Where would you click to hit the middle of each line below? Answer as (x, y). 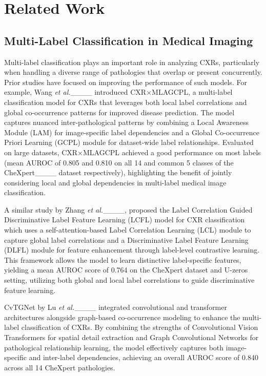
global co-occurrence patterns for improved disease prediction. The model (119, 112)
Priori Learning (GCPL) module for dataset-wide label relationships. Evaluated (129, 142)
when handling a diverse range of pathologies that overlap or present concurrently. (133, 72)
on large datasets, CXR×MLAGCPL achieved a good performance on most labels (132, 152)
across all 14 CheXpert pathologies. (60, 367)
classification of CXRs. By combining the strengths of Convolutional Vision (140, 327)
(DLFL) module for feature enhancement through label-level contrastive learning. (132, 250)
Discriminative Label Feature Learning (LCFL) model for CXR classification (125, 220)
